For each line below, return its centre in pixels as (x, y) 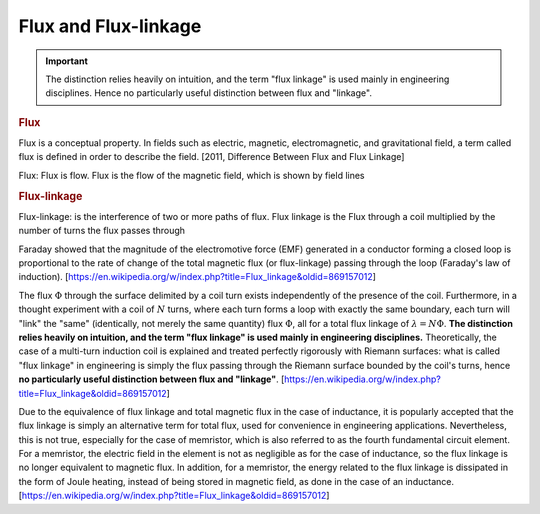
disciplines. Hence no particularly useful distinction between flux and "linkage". (208, 93)
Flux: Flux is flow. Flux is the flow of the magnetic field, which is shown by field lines (191, 175)
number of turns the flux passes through (101, 231)
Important (67, 61)
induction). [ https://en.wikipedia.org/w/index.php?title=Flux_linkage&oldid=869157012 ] (197, 277)
